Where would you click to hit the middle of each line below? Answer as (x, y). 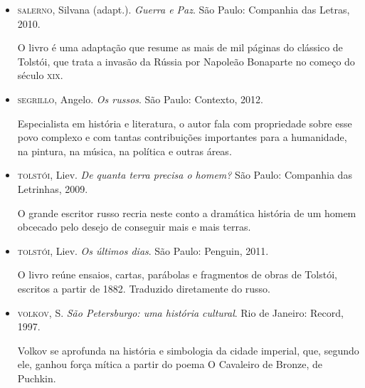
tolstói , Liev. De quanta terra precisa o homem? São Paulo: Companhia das (185, 175)
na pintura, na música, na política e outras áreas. (125, 151)
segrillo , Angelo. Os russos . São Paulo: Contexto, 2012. (140, 99)
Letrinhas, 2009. (53, 188)
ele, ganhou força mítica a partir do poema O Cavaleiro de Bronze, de (170, 364)
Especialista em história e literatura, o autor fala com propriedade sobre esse (185, 123)
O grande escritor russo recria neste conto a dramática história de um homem (187, 213)
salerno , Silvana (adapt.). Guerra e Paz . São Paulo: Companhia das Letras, (184, 9)
